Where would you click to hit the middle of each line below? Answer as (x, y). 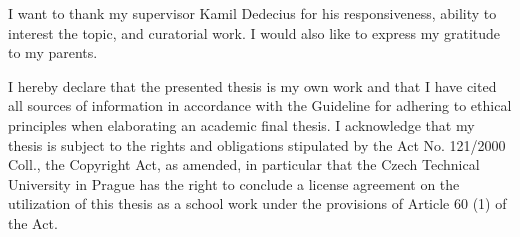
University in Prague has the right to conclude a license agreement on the (234, 183)
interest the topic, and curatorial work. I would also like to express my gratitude (254, 32)
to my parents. (53, 52)
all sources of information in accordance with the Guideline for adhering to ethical (260, 105)
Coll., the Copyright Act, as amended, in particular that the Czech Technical (244, 164)
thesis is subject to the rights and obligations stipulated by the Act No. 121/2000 (257, 144)
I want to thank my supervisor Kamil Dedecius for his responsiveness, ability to (252, 13)
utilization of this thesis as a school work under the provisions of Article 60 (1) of (257, 203)
